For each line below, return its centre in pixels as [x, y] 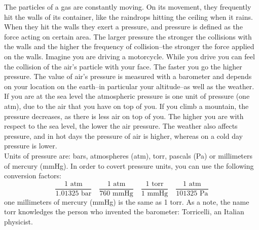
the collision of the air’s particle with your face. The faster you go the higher [123, 66]
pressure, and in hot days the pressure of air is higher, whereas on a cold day [123, 136]
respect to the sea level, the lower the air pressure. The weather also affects [121, 126]
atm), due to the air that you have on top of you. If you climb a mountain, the [126, 106]
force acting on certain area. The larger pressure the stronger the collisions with [128, 36]
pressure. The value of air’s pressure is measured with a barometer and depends [128, 76]
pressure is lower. [31, 146]
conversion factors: [33, 176]
